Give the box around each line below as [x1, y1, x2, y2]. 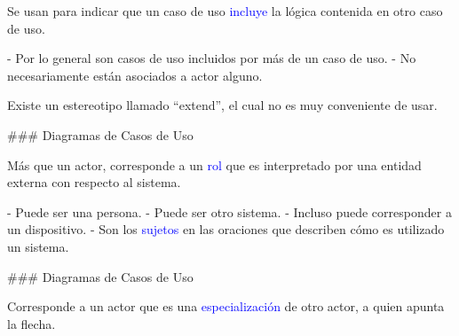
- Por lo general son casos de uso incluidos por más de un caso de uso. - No [7, 49, 416, 67]
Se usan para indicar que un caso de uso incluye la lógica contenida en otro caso [7, 2, 443, 20]
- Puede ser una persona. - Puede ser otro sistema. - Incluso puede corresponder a [7, 202, 452, 221]
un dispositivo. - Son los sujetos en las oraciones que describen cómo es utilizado [7, 220, 445, 238]
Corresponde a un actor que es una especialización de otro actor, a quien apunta [7, 297, 445, 316]
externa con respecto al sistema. [7, 173, 181, 191]
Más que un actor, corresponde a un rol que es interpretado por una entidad [7, 155, 422, 174]
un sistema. [7, 237, 69, 255]
